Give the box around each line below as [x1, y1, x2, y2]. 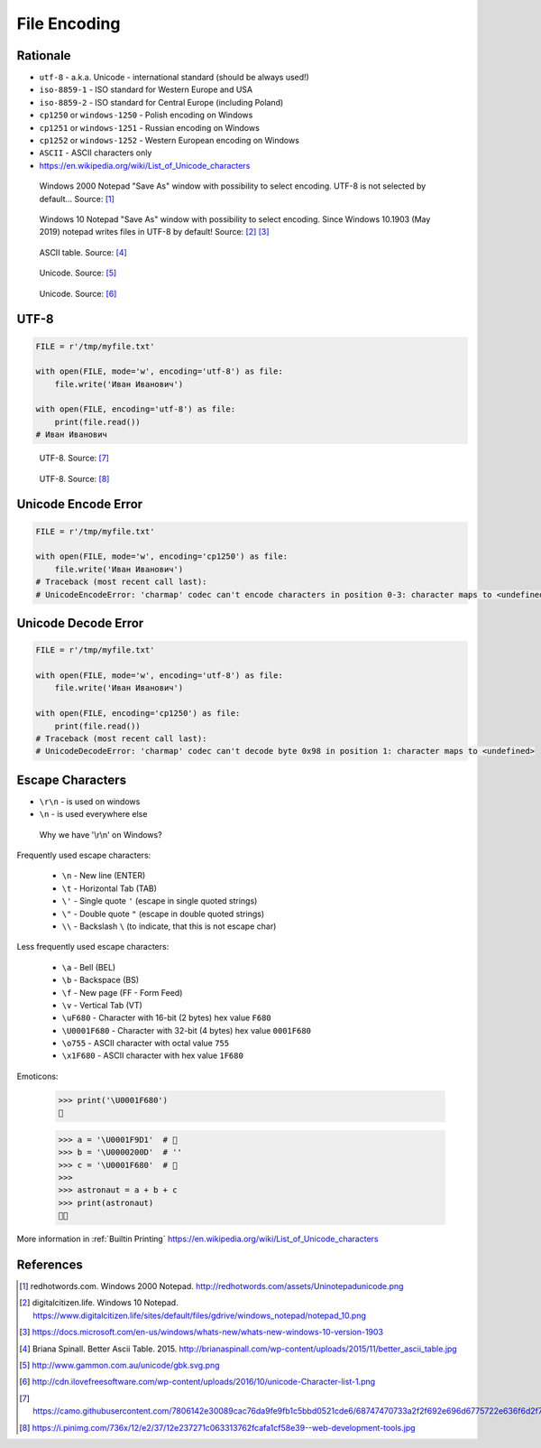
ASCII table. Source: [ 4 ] [39, 246, 128, 257]
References [16, 1257, 83, 1272]
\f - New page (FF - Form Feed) [61, 987, 183, 998]
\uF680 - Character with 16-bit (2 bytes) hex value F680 [61, 1012, 271, 1024]
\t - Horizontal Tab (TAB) [61, 883, 158, 894]
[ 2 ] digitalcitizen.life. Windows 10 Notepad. [19, 1297, 179, 1308]
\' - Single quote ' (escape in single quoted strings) [61, 896, 258, 906]
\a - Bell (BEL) [61, 961, 116, 972]
